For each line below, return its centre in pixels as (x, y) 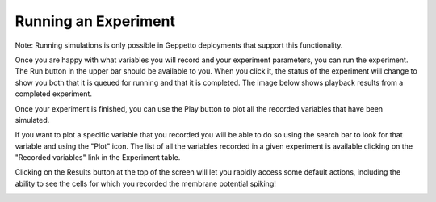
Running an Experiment (95, 21)
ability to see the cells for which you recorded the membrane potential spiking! (145, 183)
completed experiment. (54, 94)
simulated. (32, 120)
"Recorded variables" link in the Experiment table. (98, 158)
